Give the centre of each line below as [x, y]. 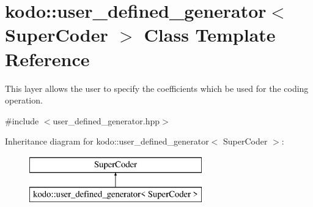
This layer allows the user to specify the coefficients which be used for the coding [157, 88]
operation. [24, 100]
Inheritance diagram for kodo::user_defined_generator [107, 141]
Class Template [210, 35]
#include [22, 120]
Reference [47, 58]
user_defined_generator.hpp [106, 120]
